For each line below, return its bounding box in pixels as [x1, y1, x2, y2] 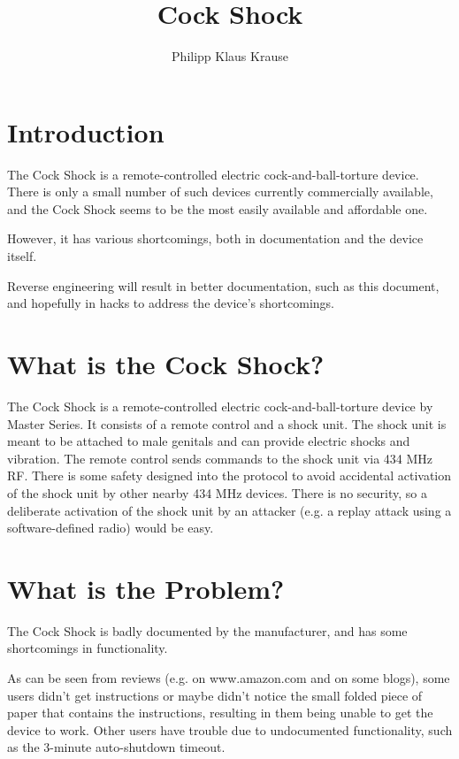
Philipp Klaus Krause [172, 47, 288, 65]
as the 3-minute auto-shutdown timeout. [7, 738, 226, 756]
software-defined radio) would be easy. [7, 518, 214, 537]
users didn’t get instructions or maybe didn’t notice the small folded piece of [7, 686, 423, 704]
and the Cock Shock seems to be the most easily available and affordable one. [7, 199, 428, 218]
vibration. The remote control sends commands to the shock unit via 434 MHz [7, 448, 433, 467]
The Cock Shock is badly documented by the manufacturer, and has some [7, 621, 408, 640]
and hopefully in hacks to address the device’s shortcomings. [7, 294, 334, 312]
